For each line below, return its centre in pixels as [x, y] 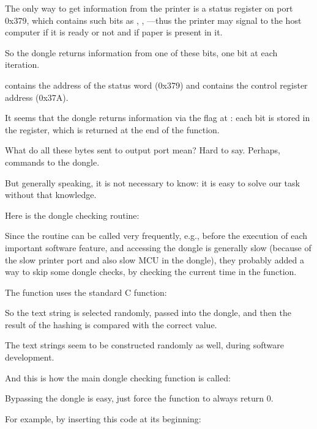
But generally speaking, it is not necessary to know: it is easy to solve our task [152, 182]
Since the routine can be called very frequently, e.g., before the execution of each [156, 236]
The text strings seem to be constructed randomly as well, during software [145, 345]
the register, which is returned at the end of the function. [112, 129]
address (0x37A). [37, 97]
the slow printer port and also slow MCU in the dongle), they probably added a [155, 259]
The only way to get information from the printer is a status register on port [149, 8]
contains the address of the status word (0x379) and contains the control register [156, 85]
